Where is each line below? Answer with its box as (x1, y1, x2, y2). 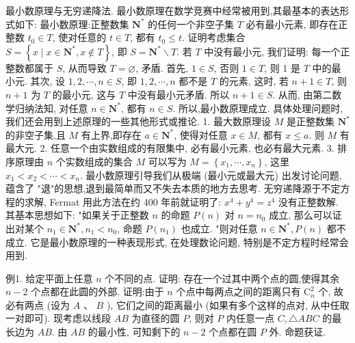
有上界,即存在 (81, 127, 142, 141)
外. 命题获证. (269, 325, 326, 339)
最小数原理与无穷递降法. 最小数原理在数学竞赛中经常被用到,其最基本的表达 (5, 3, 340, 17)
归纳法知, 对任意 (14, 100, 88, 115)
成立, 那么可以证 (269, 208, 342, 222)
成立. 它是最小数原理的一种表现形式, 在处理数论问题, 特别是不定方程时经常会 (5, 234, 349, 249)
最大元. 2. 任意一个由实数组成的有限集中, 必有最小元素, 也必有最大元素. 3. (5, 141, 334, 155)
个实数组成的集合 (55, 154, 133, 168)
